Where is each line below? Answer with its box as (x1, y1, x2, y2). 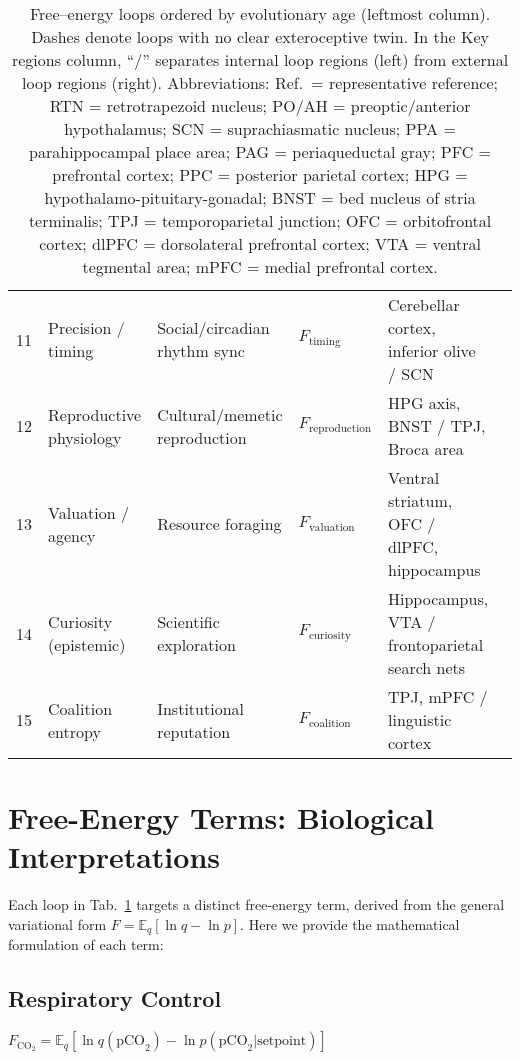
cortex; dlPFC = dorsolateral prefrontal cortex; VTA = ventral (39, 232, 481, 255)
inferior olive (388, 339, 476, 362)
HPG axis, (388, 391, 461, 414)
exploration (157, 633, 236, 656)
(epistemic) (48, 633, 126, 656)
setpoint (257, 1034, 307, 1049)
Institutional (157, 696, 244, 720)
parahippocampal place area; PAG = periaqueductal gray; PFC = (29, 140, 492, 163)
